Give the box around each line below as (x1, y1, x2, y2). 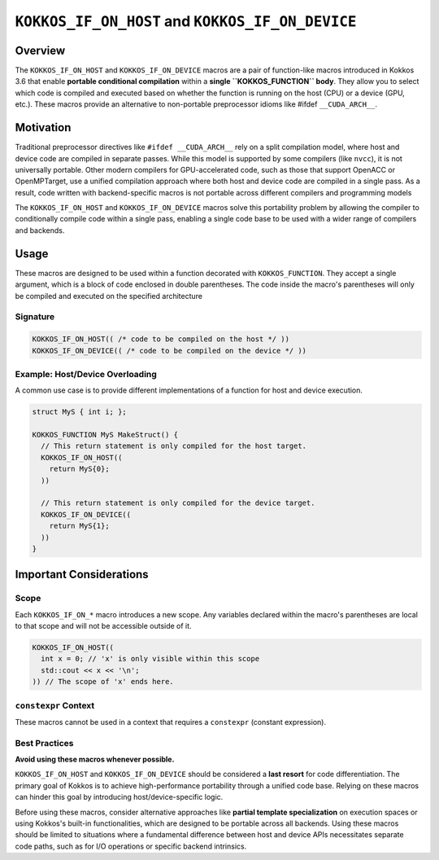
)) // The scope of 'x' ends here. (32, 677, 174, 687)
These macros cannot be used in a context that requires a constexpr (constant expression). (15, 717, 327, 726)
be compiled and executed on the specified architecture (15, 291, 203, 301)
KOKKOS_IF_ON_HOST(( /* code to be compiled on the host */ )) (32, 335, 290, 344)
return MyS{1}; (49, 521, 110, 531)
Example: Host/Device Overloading (15, 368, 158, 380)
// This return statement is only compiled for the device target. (41, 498, 315, 508)
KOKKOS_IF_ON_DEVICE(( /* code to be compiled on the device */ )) (32, 346, 307, 355)
